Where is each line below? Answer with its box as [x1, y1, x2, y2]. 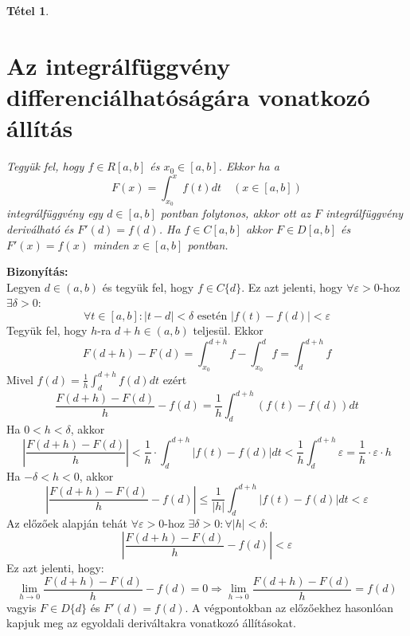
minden [92, 236, 129, 253]
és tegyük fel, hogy [102, 278, 194, 295]
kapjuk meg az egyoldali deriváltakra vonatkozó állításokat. [6, 614, 296, 631]
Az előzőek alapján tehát [6, 514, 128, 531]
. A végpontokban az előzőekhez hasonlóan [185, 599, 393, 615]
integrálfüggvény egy [6, 205, 103, 222]
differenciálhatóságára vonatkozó [6, 80, 370, 112]
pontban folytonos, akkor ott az [160, 205, 310, 222]
